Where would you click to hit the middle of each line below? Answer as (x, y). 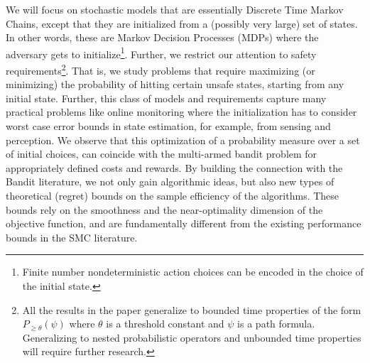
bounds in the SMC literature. (72, 237)
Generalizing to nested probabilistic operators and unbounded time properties (192, 337)
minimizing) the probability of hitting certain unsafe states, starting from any (175, 84)
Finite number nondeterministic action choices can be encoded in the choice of (193, 272)
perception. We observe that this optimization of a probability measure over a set (183, 140)
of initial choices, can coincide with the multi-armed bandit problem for (162, 154)
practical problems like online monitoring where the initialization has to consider (181, 112)
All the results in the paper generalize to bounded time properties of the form (192, 309)
